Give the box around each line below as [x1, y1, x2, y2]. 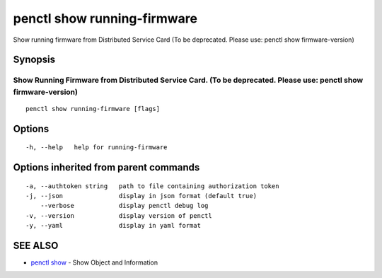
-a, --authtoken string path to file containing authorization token [25, 182, 279, 190]
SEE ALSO [13, 239, 59, 251]
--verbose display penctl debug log [40, 202, 209, 210]
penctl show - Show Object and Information [30, 258, 158, 267]
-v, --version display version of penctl [25, 212, 212, 219]
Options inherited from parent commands [13, 161, 200, 173]
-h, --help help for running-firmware [25, 144, 168, 151]
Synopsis [13, 54, 56, 66]
